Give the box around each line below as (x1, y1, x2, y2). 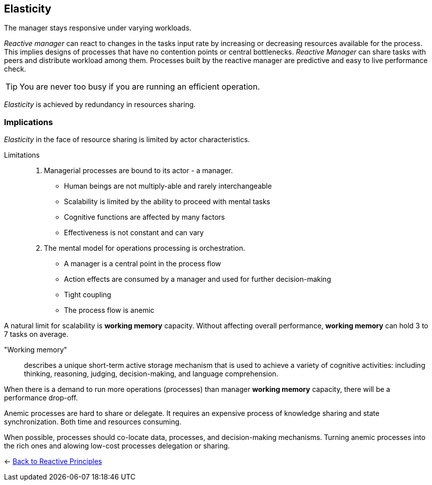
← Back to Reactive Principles (4, 457, 102, 466)
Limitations (4, 151, 40, 160)
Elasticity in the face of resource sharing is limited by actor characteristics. (4, 135, 250, 144)
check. (4, 65, 26, 74)
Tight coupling (64, 290, 111, 299)
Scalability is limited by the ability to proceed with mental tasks (64, 197, 270, 206)
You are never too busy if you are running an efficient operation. (19, 82, 260, 92)
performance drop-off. (4, 393, 78, 402)
